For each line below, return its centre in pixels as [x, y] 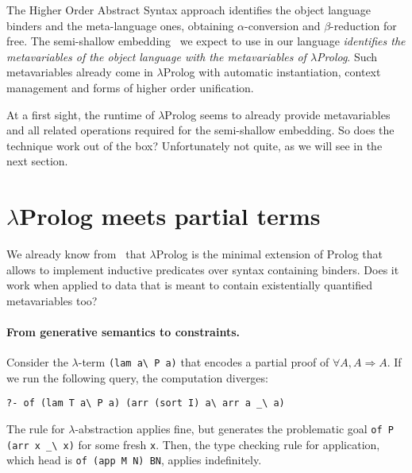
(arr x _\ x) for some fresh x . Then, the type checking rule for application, [193, 444]
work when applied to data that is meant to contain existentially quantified [190, 285]
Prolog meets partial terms [170, 216]
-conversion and [283, 25]
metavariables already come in [80, 72]
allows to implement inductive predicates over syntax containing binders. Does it [203, 269]
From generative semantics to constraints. [123, 332]
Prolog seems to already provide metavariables [277, 114]
